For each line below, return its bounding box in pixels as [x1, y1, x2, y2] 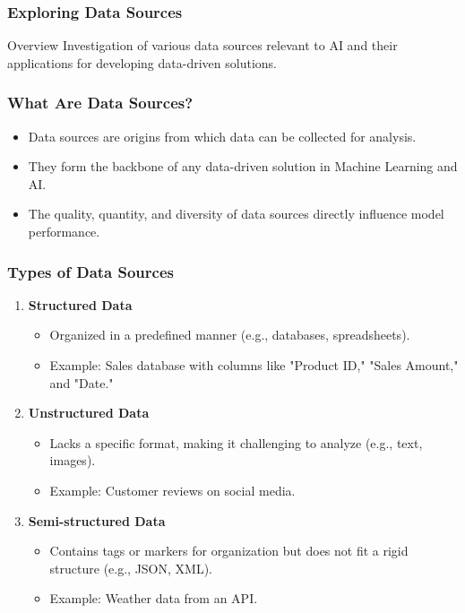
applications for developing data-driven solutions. [7, 53, 277, 72]
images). [49, 451, 96, 470]
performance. [28, 222, 100, 240]
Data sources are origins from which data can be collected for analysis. [28, 126, 417, 145]
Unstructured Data [28, 403, 150, 422]
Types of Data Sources [7, 260, 174, 282]
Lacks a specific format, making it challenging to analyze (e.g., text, [49, 433, 423, 452]
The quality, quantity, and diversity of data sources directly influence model [28, 204, 444, 223]
